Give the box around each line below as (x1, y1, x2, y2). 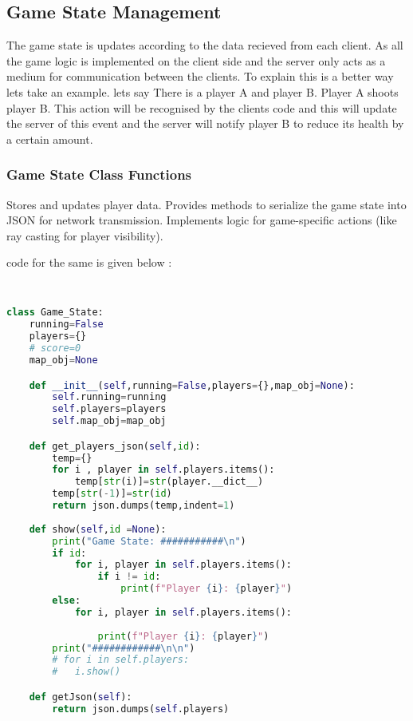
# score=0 (29, 343, 81, 355)
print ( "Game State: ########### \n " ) (52, 535, 246, 547)
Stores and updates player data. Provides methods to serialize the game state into (6, 196, 407, 212)
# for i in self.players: (52, 654, 190, 666)
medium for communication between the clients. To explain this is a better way (6, 68, 394, 85)
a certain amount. (6, 130, 93, 147)
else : (52, 595, 81, 607)
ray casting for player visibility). (6, 227, 163, 244)
